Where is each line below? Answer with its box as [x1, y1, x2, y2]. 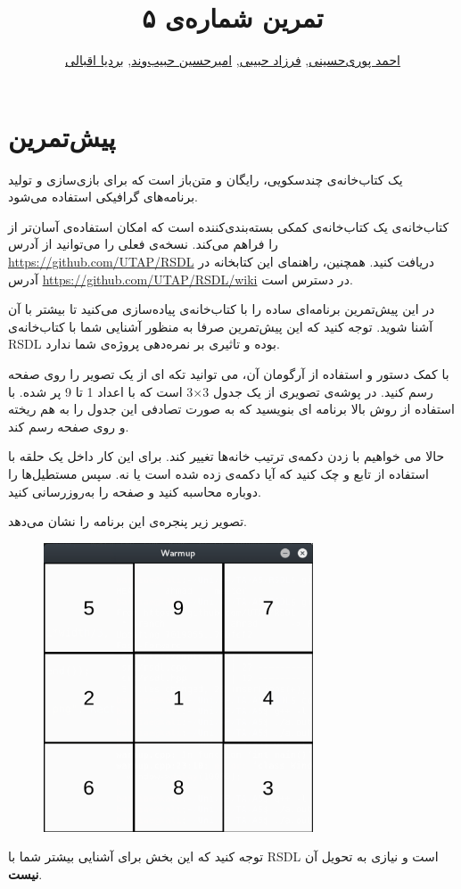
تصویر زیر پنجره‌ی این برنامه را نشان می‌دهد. [8, 512, 247, 531]
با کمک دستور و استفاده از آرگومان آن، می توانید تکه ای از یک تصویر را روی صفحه [8, 365, 449, 383]
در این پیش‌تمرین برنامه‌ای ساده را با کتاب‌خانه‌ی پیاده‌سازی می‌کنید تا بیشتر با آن [8, 300, 435, 318]
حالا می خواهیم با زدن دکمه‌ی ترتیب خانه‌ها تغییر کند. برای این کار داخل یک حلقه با [8, 447, 445, 465]
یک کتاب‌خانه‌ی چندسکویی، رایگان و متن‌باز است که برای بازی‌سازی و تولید [8, 169, 403, 188]
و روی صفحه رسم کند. [8, 416, 129, 435]
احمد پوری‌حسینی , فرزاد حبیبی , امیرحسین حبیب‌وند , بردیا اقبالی [65, 51, 400, 70]
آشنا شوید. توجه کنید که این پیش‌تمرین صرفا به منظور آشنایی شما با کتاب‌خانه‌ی [8, 317, 433, 335]
